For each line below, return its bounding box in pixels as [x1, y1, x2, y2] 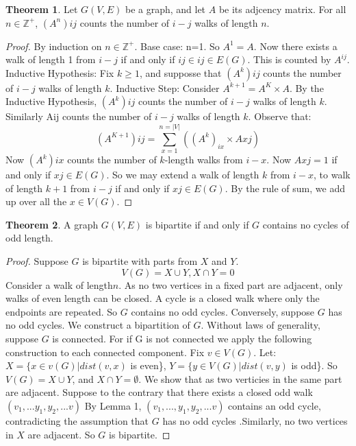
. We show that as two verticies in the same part [138, 371, 342, 386]
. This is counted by [247, 52, 331, 67]
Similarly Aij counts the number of [5, 109, 152, 124]
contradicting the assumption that [5, 414, 149, 427]
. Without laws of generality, [201, 318, 320, 332]
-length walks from [164, 152, 243, 167]
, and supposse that [139, 65, 222, 80]
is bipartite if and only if [145, 217, 249, 231]
